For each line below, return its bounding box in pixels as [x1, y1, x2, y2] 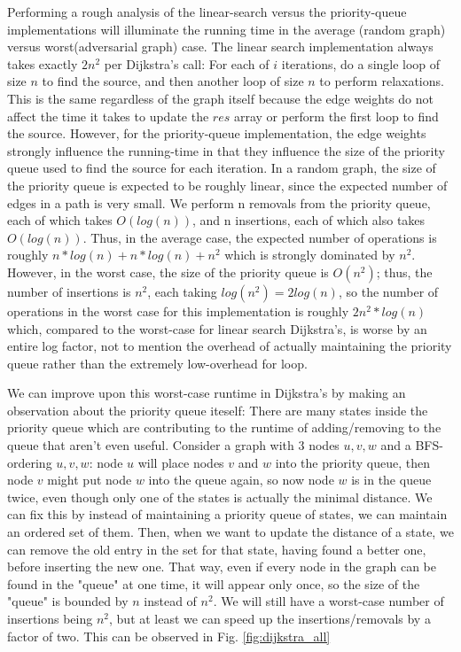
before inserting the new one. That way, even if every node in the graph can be [7, 557, 437, 576]
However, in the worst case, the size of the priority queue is [7, 262, 329, 281]
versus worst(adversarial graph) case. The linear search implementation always [7, 37, 434, 56]
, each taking [147, 282, 217, 300]
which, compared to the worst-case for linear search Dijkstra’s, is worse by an [7, 319, 427, 338]
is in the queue [351, 470, 432, 489]
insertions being [7, 609, 93, 627]
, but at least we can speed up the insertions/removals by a [109, 609, 431, 627]
